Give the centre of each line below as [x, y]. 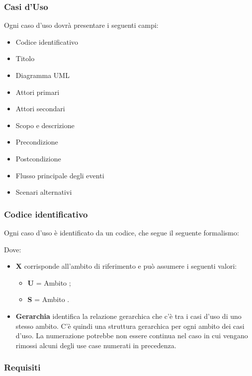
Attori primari [38, 92]
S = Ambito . [48, 299]
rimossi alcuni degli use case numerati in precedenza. [96, 345]
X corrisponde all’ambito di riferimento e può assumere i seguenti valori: [126, 266]
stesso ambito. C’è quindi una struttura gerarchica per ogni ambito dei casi [130, 326]
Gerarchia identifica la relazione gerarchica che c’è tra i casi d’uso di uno [128, 316]
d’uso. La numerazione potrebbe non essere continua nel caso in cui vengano [132, 336]
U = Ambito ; [49, 282]
